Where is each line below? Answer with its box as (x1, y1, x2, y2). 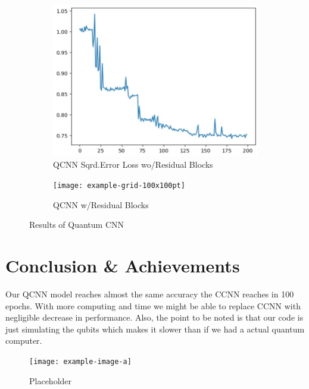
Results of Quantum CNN (29, 218, 124, 231)
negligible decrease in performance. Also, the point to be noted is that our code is (5, 311, 304, 324)
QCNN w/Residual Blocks (53, 198, 149, 211)
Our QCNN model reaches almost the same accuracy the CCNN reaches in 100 (5, 287, 294, 300)
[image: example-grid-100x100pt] (53, 181, 185, 190)
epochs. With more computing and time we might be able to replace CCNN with (5, 299, 301, 312)
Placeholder (29, 374, 72, 387)
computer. (5, 334, 42, 347)
